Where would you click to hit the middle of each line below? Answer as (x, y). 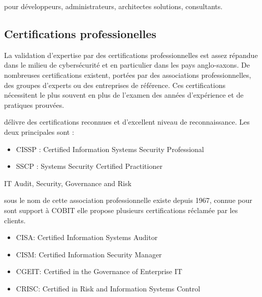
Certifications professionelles (80, 33)
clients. (15, 220)
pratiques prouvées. (34, 105)
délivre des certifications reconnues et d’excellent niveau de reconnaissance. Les (127, 122)
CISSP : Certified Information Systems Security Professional (110, 149)
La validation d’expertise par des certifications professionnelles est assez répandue (131, 55)
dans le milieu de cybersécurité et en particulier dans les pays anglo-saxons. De (127, 65)
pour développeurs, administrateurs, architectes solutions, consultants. (113, 6)
